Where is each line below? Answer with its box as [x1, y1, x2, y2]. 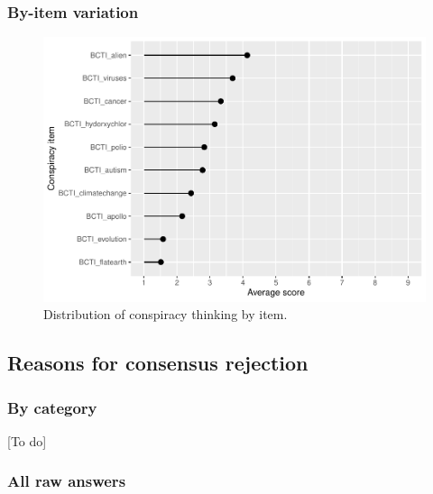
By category [7, 396, 97, 418]
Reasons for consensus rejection [7, 349, 309, 377]
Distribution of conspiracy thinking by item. [43, 305, 288, 324]
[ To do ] [7, 431, 47, 450]
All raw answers [7, 470, 126, 492]
